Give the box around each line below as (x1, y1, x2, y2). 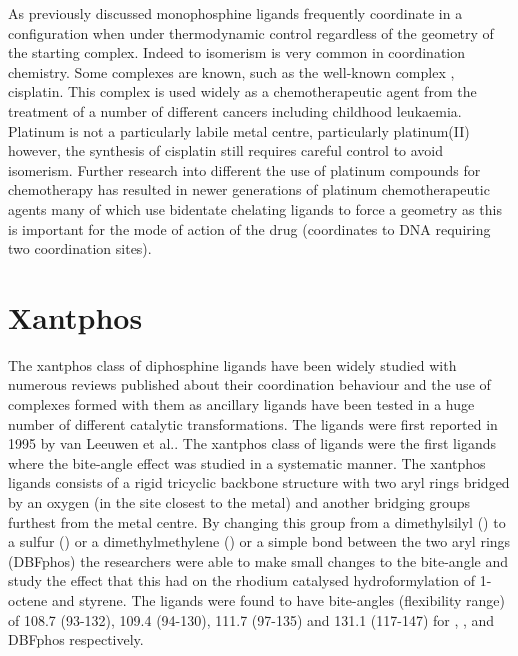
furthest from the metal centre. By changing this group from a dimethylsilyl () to (8, 511, 506, 532)
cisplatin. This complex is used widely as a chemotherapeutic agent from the (8, 81, 477, 102)
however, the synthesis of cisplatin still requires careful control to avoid (8, 140, 444, 161)
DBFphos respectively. (8, 629, 144, 650)
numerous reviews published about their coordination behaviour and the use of (8, 374, 491, 395)
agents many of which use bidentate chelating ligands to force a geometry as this (8, 198, 502, 219)
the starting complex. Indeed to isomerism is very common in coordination (8, 42, 466, 63)
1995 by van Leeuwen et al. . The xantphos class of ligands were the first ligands (8, 433, 496, 454)
